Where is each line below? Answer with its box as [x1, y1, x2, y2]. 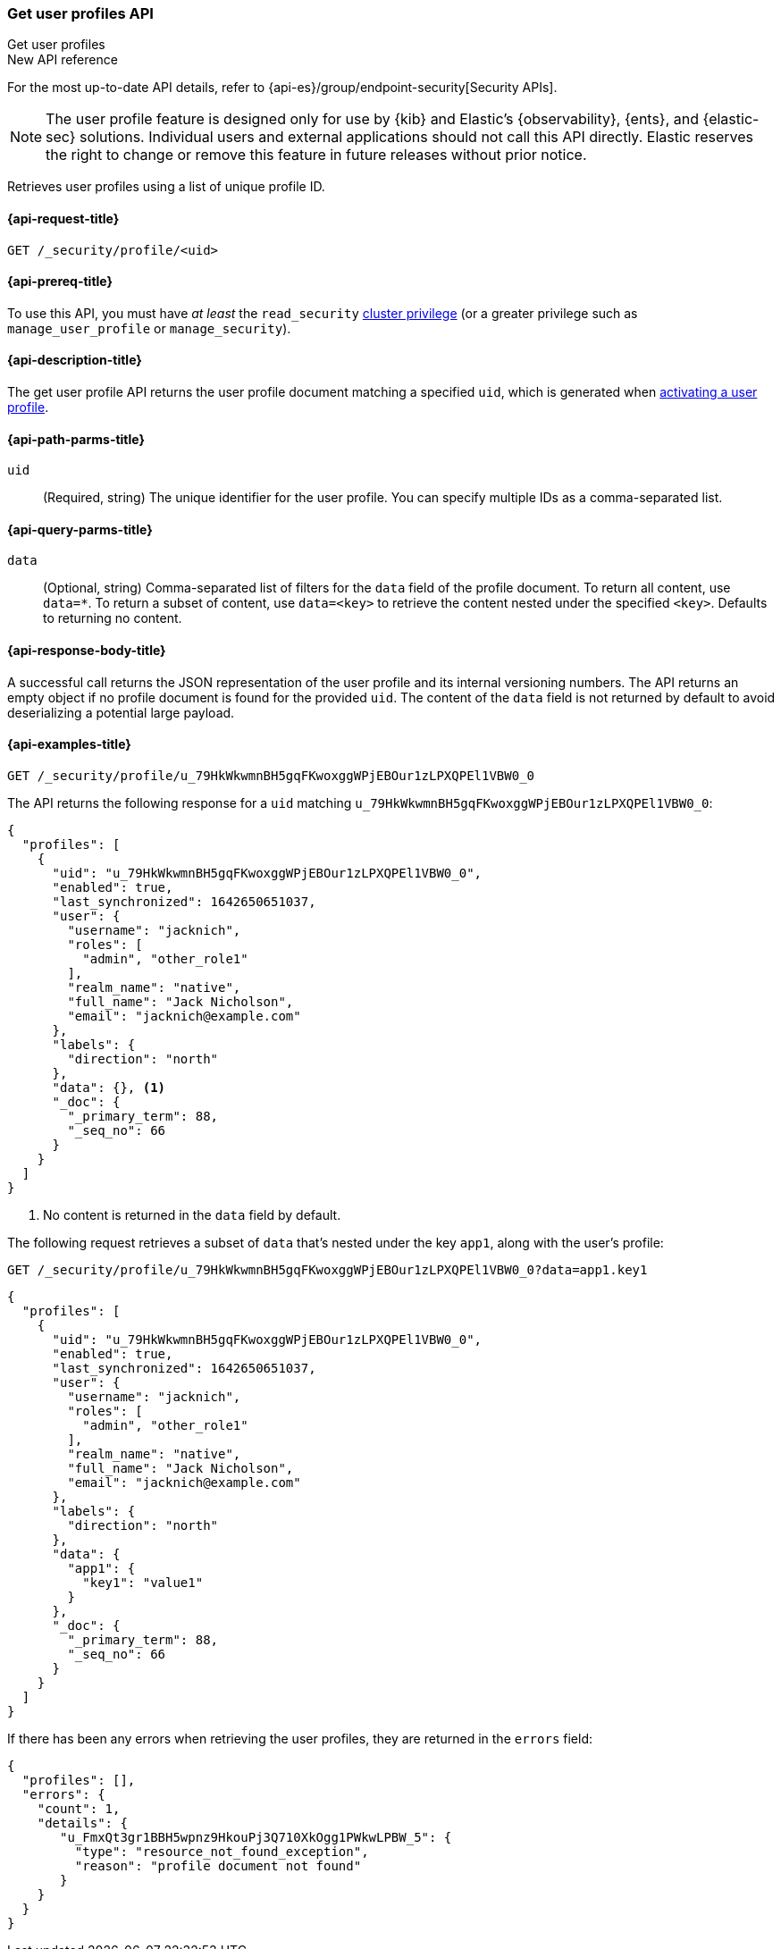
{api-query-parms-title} [7, 521, 153, 537]
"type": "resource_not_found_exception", [74, 1844, 369, 1859]
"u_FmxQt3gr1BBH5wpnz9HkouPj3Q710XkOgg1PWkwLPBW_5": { [60, 1829, 452, 1844]
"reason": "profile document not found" [74, 1858, 362, 1873]
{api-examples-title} [7, 736, 131, 752]
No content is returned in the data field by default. [43, 1206, 341, 1222]
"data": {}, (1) [52, 1080, 166, 1095]
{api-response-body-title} [7, 643, 166, 659]
